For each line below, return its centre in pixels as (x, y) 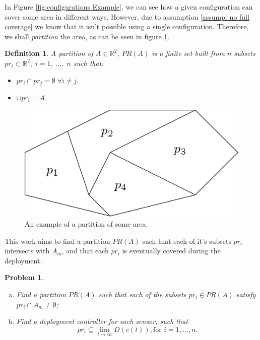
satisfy (246, 294)
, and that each (85, 251)
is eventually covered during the (171, 251)
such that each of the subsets (142, 294)
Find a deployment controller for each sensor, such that (102, 321)
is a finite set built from (188, 53)
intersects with (27, 251)
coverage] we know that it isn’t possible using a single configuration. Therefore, (127, 26)
